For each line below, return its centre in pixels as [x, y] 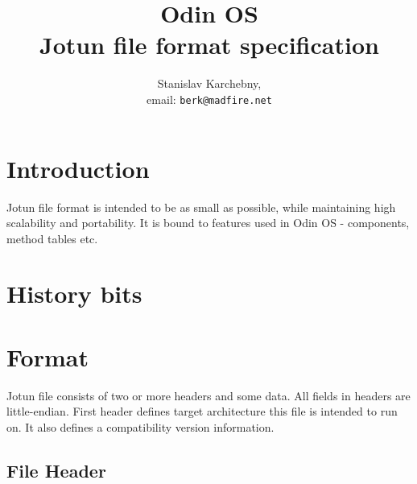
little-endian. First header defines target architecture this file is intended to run [202, 411]
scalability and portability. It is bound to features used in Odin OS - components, [208, 223]
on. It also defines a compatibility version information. [140, 426]
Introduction [78, 168]
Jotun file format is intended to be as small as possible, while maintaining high [201, 207]
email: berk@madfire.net [209, 99]
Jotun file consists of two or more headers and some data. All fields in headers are [208, 395]
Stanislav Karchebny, [209, 83]
